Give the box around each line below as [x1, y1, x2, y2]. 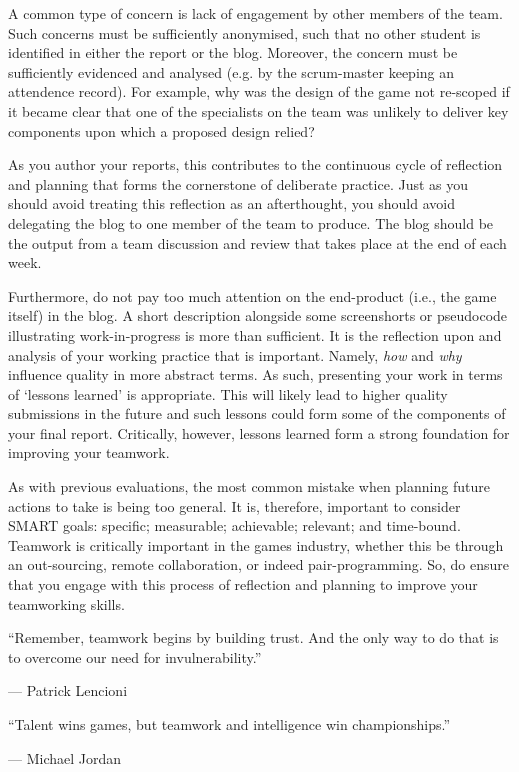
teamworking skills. [8, 593, 125, 614]
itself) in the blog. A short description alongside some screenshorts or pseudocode [8, 305, 508, 326]
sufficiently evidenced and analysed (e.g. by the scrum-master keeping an [8, 61, 455, 82]
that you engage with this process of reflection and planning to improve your [8, 574, 478, 595]
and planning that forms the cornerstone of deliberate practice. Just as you [8, 173, 468, 194]
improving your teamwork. [8, 442, 170, 463]
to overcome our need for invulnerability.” [8, 646, 262, 667]
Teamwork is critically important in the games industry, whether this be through [8, 534, 504, 555]
